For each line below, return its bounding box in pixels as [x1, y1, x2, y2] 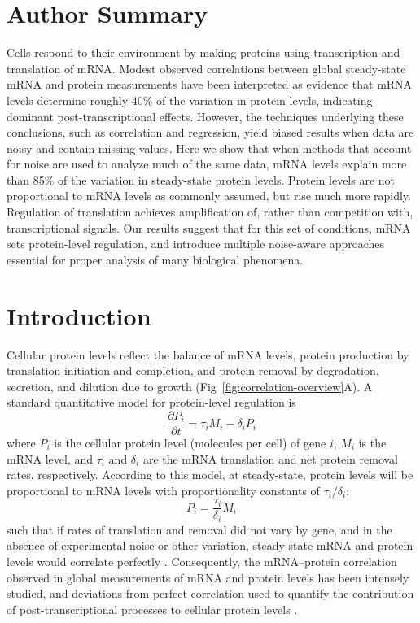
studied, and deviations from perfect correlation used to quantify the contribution [7, 585, 414, 602]
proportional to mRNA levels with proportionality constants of [7, 481, 320, 499]
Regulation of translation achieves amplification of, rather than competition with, [7, 203, 413, 220]
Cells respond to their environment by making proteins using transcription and [7, 44, 400, 61]
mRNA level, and [7, 450, 93, 467]
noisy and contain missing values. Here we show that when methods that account [7, 139, 412, 156]
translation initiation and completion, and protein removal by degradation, [7, 362, 379, 379]
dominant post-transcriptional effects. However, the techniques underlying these [7, 107, 404, 124]
